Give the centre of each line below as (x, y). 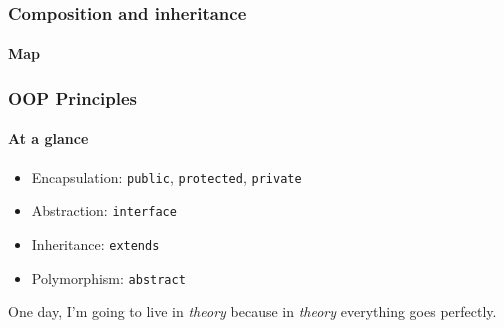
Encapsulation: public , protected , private (166, 176)
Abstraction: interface (104, 210)
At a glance (48, 138)
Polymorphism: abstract (108, 277)
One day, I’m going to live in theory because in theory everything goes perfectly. (252, 311)
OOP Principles (72, 97)
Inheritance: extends (95, 243)
